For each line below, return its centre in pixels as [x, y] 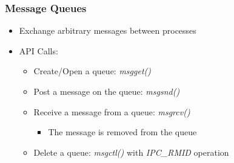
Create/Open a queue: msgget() [92, 71]
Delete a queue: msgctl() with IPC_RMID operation [131, 152]
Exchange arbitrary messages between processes [108, 30]
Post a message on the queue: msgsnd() [107, 91]
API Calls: [38, 50]
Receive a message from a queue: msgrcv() [112, 111]
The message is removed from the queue [122, 132]
